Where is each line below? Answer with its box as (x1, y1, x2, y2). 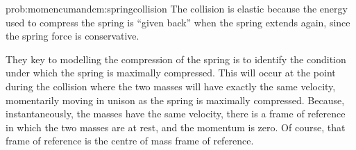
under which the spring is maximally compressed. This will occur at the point (6, 65, 336, 80)
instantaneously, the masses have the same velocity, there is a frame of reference (6, 106, 346, 121)
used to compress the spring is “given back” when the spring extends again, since (6, 15, 350, 29)
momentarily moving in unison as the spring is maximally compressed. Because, (6, 92, 345, 107)
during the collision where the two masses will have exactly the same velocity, (6, 78, 336, 93)
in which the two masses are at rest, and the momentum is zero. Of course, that (6, 119, 346, 134)
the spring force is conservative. (6, 28, 139, 43)
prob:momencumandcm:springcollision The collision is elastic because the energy (6, 1, 348, 15)
